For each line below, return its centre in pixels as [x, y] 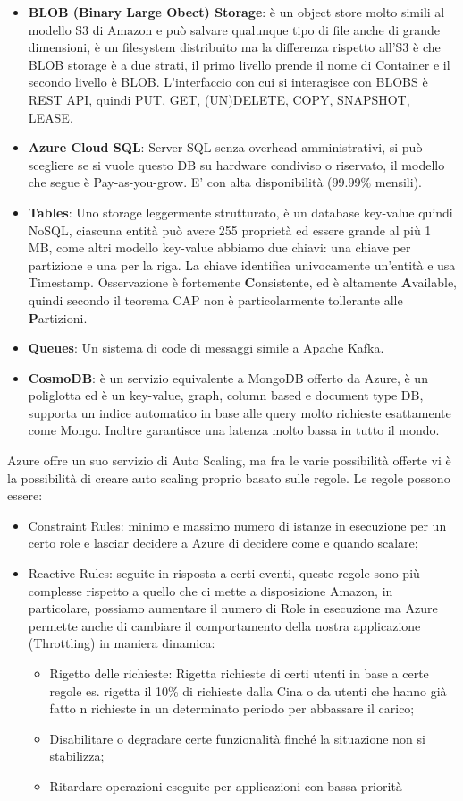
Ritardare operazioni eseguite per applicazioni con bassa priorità [226, 785]
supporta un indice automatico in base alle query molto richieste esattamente [240, 412]
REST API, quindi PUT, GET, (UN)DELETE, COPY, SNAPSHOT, [219, 99]
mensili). [398, 182]
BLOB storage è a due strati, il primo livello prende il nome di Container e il [239, 64]
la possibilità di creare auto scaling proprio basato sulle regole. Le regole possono [229, 477]
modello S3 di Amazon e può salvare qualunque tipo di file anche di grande [234, 29]
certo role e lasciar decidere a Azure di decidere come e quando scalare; [223, 543]
